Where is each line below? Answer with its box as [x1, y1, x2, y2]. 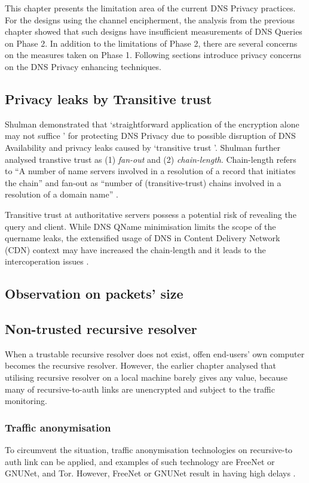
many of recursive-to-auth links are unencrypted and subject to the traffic [5, 382, 275, 395]
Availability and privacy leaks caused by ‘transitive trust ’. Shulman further [5, 141, 281, 153]
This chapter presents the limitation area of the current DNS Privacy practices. [5, 2, 296, 14]
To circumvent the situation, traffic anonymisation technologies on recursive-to [5, 443, 293, 456]
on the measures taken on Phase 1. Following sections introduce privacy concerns [5, 48, 302, 61]
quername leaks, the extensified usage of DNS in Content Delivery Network [5, 232, 280, 244]
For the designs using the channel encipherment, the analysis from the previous [5, 13, 295, 26]
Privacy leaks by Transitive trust [5, 89, 212, 108]
